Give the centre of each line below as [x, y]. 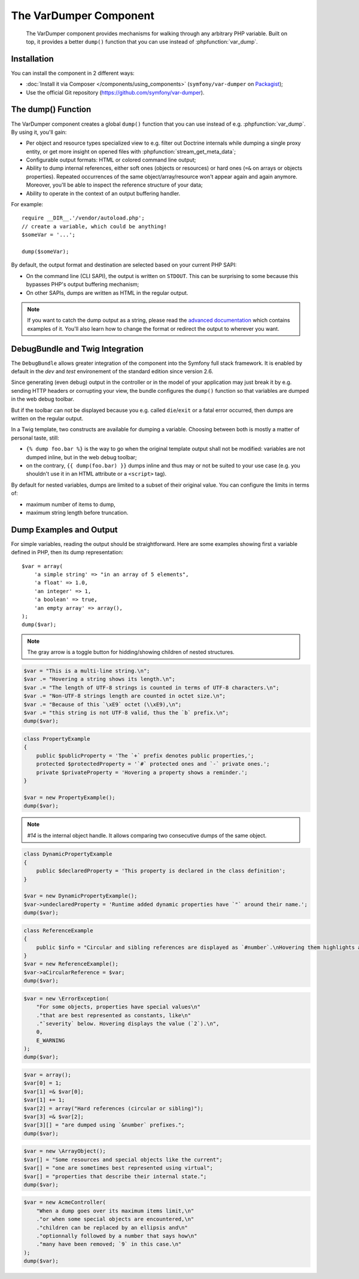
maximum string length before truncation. [77, 512]
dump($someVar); [45, 251]
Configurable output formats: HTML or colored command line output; [111, 160]
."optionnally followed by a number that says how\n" [117, 1236]
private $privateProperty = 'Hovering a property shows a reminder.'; [142, 772]
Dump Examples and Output [64, 529]
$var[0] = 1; [43, 1083]
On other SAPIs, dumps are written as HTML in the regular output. [107, 292]
